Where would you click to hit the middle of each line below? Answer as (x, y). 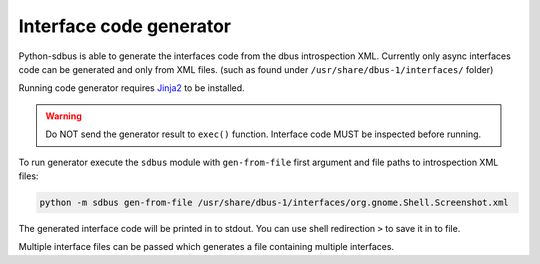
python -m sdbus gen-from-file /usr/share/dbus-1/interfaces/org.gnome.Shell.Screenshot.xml (274, 202)
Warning (63, 116)
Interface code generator (125, 26)
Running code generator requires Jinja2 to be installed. (131, 88)
